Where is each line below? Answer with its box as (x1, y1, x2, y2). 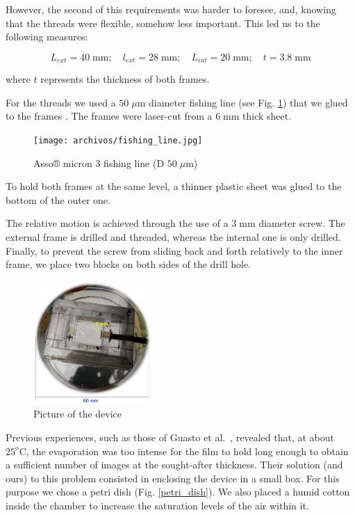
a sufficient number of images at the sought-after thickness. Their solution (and (6, 457, 343, 472)
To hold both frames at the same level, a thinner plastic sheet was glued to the (6, 179, 342, 193)
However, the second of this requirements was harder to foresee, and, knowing (6, 2, 336, 16)
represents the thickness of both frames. (40, 72, 210, 86)
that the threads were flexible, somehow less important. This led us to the (6, 15, 320, 30)
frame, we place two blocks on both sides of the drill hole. (6, 257, 251, 271)
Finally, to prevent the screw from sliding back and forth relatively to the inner (6, 243, 343, 257)
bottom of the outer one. (6, 192, 110, 207)
